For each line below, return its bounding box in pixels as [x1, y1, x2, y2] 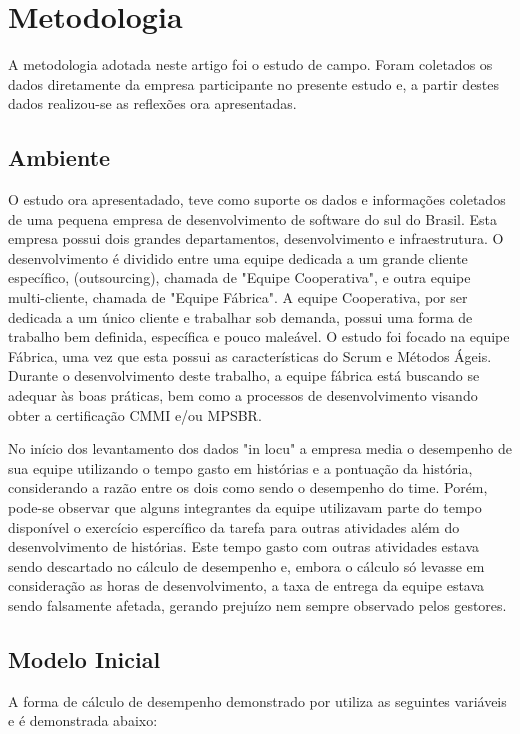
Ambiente [8, 142, 111, 173]
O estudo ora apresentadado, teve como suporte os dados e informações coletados [8, 189, 506, 210]
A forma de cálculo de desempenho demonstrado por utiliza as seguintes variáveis [8, 690, 507, 711]
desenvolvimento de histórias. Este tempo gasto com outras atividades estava [8, 536, 480, 557]
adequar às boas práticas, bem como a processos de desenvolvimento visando [8, 385, 478, 406]
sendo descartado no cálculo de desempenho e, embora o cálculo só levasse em [8, 555, 485, 576]
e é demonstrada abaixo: [8, 710, 158, 731]
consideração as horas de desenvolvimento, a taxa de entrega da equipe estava [8, 575, 485, 596]
